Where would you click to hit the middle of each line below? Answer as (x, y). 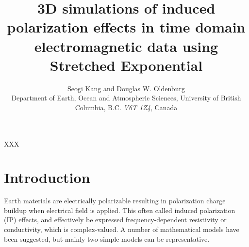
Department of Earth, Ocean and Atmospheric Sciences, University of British (126, 98)
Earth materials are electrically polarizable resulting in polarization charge (115, 201)
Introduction (47, 177)
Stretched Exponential (126, 65)
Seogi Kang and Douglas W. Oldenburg (126, 88)
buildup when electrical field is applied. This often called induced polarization (120, 210)
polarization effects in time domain (126, 27)
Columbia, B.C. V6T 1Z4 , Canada (126, 107)
